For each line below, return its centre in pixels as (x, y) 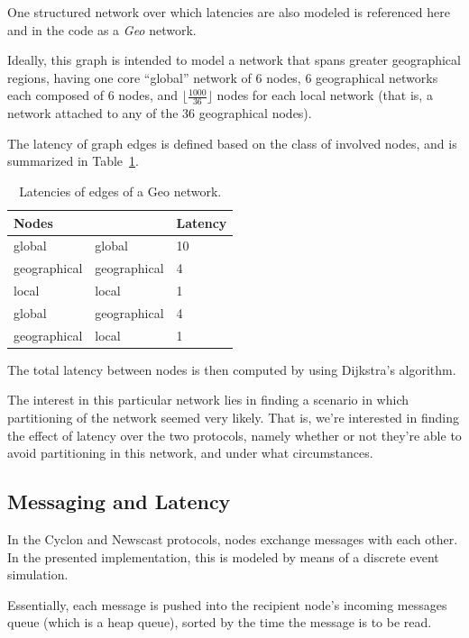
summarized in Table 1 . (73, 161)
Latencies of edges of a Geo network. (120, 191)
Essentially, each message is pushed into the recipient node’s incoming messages (227, 604)
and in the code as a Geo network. (102, 29)
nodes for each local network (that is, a (325, 95)
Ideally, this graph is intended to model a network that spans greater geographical (234, 60)
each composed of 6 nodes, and (93, 95)
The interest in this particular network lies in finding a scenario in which (208, 400)
